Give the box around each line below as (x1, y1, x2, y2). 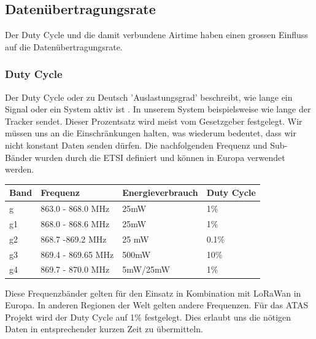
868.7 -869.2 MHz (40, 232, 107, 245)
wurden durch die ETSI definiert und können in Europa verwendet (34, 150, 285, 163)
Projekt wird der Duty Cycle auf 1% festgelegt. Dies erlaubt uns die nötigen (5, 310, 291, 323)
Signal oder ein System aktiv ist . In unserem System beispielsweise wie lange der (5, 103, 311, 115)
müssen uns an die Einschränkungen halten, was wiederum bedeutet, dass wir (5, 127, 296, 139)
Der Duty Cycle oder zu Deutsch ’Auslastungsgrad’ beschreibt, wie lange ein (5, 90, 293, 103)
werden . (5, 163, 34, 176)
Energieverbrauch (122, 186, 198, 199)
